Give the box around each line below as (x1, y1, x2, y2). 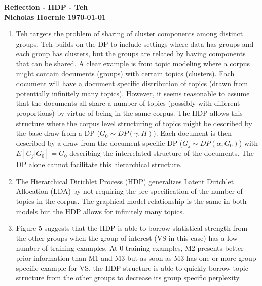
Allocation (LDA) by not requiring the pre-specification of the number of (16, 186, 243, 196)
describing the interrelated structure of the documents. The (69, 148, 254, 158)
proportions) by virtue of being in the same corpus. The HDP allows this (16, 107, 243, 118)
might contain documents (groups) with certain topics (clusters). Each (16, 68, 235, 78)
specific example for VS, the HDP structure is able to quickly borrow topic (16, 262, 248, 273)
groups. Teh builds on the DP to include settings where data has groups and (16, 38, 254, 49)
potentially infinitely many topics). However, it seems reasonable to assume (16, 88, 250, 98)
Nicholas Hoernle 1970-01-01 (4, 11, 106, 22)
